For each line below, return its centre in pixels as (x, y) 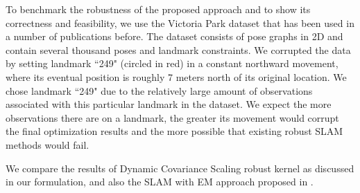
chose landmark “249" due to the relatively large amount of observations (159, 90)
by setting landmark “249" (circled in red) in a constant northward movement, (172, 63)
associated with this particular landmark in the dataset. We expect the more (169, 104)
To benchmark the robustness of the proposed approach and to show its (158, 9)
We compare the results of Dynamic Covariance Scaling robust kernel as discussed (180, 168)
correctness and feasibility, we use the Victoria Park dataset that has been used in (180, 22)
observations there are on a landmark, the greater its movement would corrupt (172, 117)
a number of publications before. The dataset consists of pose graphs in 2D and (174, 36)
